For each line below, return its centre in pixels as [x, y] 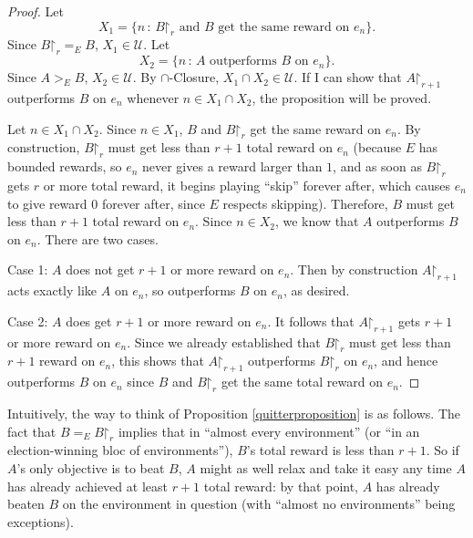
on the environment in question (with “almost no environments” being [259, 504]
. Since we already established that [224, 341]
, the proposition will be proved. [342, 97]
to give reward [47, 203]
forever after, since [153, 203]
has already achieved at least [87, 486]
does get [89, 321]
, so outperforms [190, 290]
